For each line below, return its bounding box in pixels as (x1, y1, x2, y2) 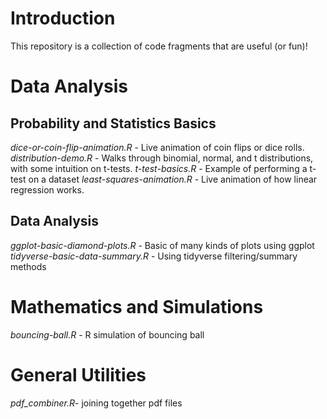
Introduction (10, 7, 116, 30)
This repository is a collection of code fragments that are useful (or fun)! (10, 40, 308, 52)
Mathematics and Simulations (10, 295, 264, 318)
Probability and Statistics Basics (10, 115, 217, 132)
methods (10, 260, 47, 272)
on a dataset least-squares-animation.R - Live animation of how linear (28, 173, 318, 185)
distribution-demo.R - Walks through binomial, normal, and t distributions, (10, 152, 314, 164)
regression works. (10, 183, 85, 196)
